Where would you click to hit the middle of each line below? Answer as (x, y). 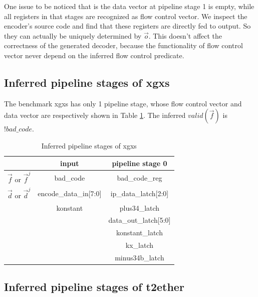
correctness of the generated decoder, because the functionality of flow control (123, 45)
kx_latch (140, 245)
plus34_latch (140, 207)
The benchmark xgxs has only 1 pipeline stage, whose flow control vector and (123, 103)
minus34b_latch (140, 257)
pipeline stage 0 (140, 163)
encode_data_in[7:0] (70, 193)
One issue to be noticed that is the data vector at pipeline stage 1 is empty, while (129, 6)
